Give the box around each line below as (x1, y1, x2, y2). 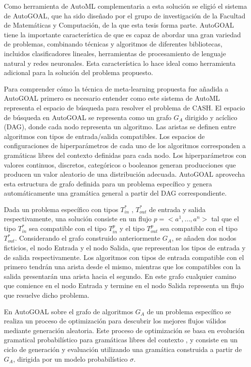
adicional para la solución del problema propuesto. (4, 67, 153, 77)
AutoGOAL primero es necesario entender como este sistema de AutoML (4, 93, 220, 103)
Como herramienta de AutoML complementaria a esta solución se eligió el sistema (4, 1, 247, 11)
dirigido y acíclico (185, 112, 237, 122)
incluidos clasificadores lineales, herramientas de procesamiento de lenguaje (4, 48, 226, 58)
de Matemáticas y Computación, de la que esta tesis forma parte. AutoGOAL (4, 20, 234, 30)
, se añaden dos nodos (171, 233, 236, 243)
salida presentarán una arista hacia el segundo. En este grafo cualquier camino (4, 271, 236, 281)
